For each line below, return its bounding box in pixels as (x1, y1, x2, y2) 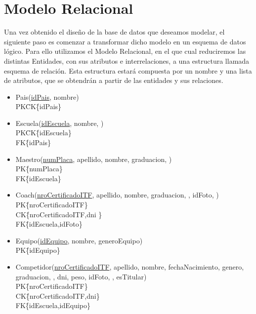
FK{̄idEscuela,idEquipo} (15, 300, 91, 311)
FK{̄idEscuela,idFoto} (15, 219, 83, 229)
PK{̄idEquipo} (15, 245, 60, 255)
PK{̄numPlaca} (15, 163, 63, 174)
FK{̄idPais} (15, 137, 51, 148)
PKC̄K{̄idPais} (15, 101, 62, 112)
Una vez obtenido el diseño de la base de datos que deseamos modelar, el (4, 27, 225, 37)
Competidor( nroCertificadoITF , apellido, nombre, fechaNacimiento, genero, (15, 262, 244, 272)
